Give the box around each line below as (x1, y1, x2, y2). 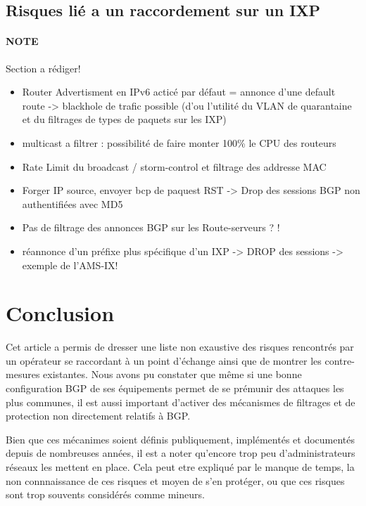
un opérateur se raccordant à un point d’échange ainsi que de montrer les (6, 353, 322, 368)
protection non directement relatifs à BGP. (6, 408, 191, 423)
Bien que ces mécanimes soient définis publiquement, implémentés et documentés (6, 432, 355, 446)
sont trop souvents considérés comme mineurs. (6, 487, 205, 502)
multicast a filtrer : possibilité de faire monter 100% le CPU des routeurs (22, 135, 336, 150)
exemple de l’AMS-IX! (22, 257, 118, 272)
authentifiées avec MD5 (22, 196, 123, 211)
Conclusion (6, 299, 115, 327)
